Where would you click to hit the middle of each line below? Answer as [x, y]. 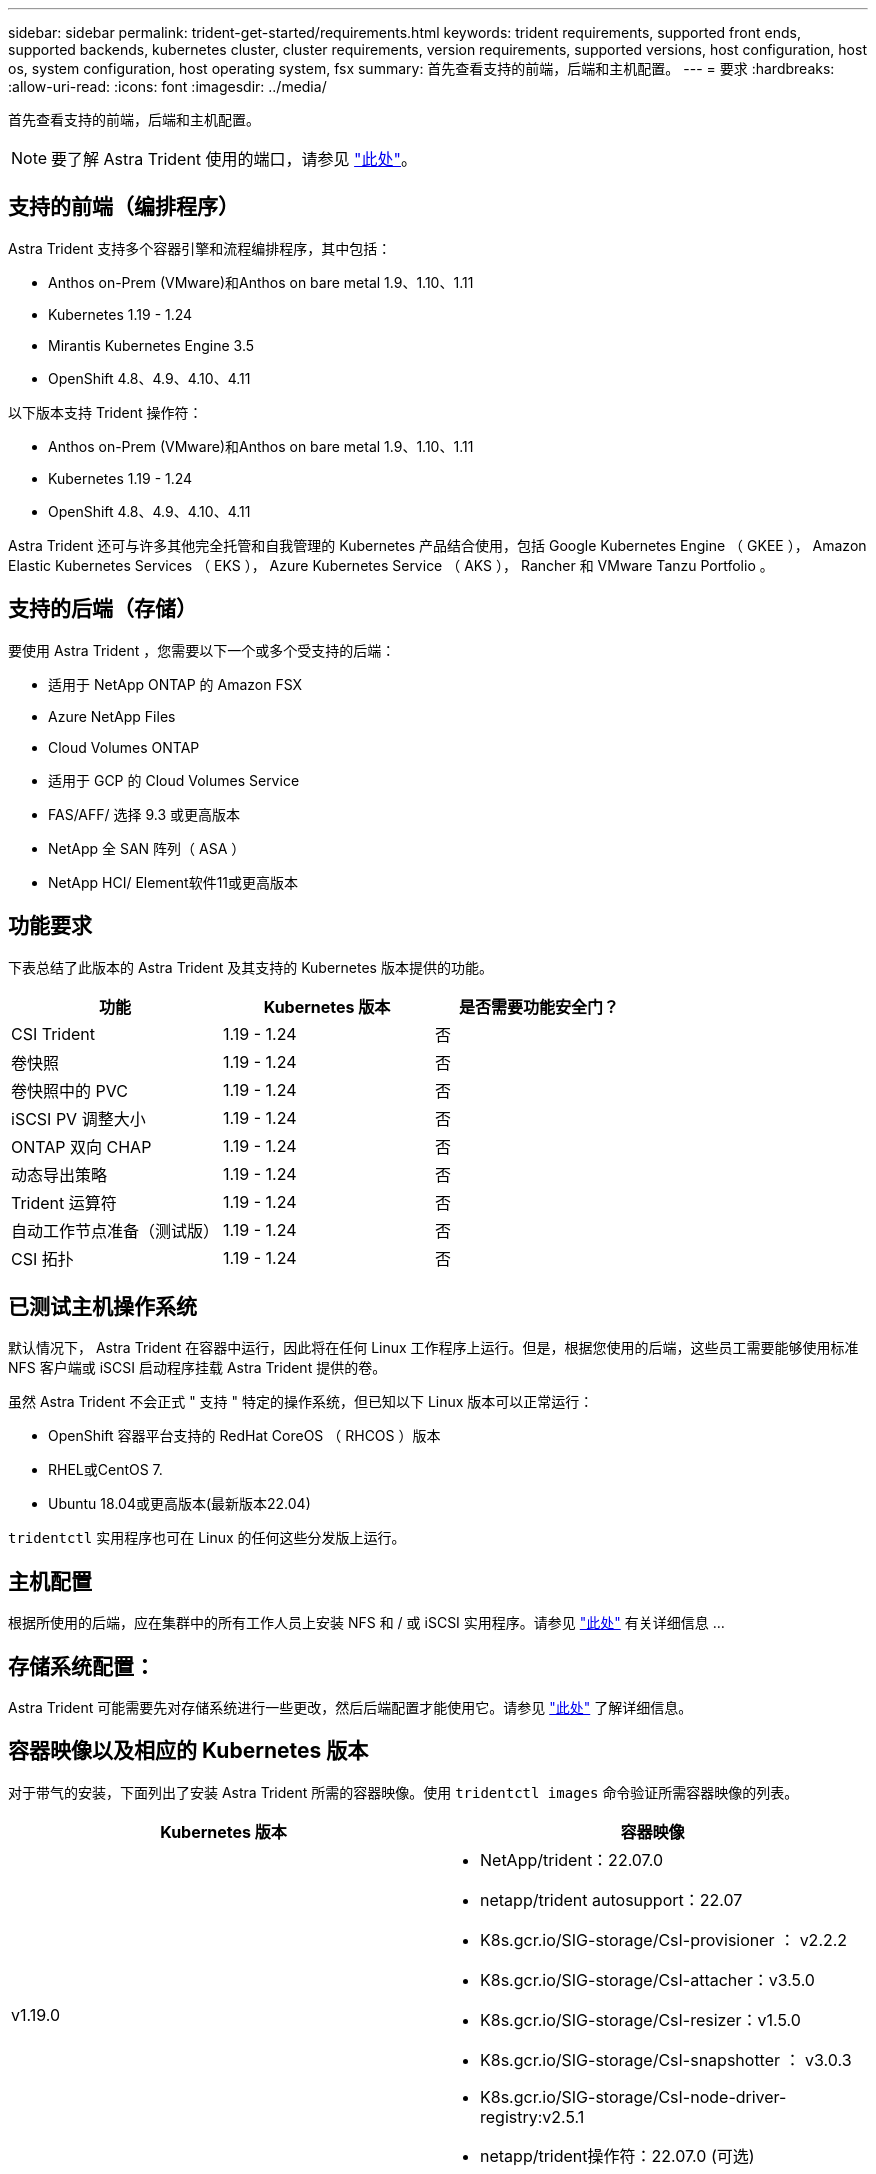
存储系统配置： [81, 1666]
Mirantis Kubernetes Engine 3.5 [151, 345]
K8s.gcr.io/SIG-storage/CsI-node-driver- [633, 2096]
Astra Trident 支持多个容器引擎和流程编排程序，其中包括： [200, 248]
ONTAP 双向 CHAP [81, 1146]
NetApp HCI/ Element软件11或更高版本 [173, 882]
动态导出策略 [59, 1174]
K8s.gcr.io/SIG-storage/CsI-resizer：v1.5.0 [640, 2019]
